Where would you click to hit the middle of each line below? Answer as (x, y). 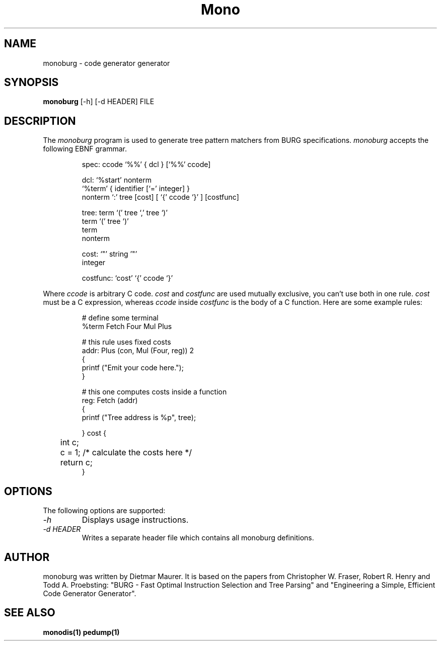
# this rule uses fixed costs (126, 342)
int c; (69, 442)
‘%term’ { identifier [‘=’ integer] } (136, 189)
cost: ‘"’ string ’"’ (109, 254)
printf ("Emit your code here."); (133, 368)
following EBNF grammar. (85, 149)
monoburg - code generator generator (106, 63)
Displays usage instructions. (135, 520)
